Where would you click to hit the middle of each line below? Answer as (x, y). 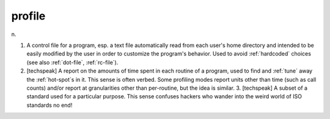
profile (28, 16)
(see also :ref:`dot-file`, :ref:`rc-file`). (72, 62)
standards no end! (50, 105)
